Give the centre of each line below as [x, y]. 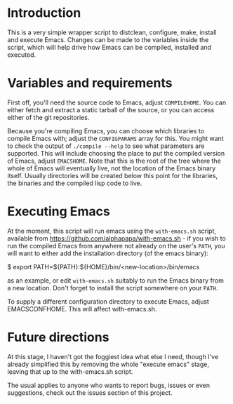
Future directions [58, 337]
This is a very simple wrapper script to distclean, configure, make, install [112, 32]
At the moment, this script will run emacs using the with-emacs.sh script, [112, 231]
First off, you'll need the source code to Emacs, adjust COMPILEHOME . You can [117, 102]
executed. [22, 55]
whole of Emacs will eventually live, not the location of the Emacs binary [112, 168]
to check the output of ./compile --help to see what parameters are [106, 146]
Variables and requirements [90, 83]
